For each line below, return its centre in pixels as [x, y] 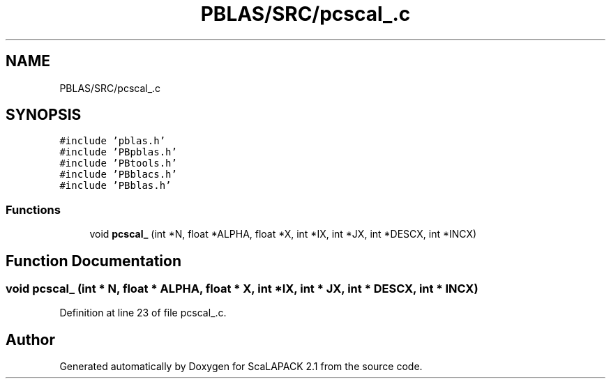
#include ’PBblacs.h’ [118, 175]
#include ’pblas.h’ [113, 141]
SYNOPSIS [44, 115]
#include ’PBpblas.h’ [118, 152]
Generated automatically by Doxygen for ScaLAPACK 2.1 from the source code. [241, 367]
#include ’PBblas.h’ [115, 186]
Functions [33, 209]
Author [30, 339]
